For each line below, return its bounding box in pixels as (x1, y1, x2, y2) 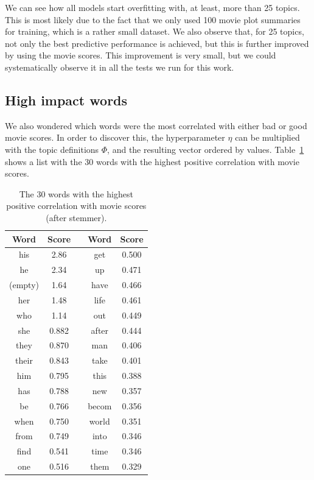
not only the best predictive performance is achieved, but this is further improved (5, 37, 309, 49)
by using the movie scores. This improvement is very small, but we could (5, 49, 276, 62)
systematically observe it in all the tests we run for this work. (5, 60, 234, 73)
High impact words (5, 90, 128, 109)
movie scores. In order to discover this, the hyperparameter (5, 131, 225, 144)
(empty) (9, 278, 39, 291)
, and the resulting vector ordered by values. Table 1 (107, 143, 304, 155)
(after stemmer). (46, 211, 107, 224)
